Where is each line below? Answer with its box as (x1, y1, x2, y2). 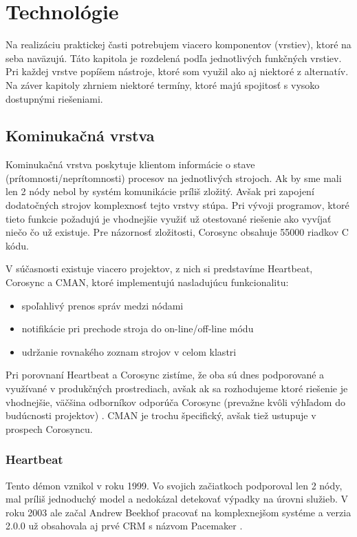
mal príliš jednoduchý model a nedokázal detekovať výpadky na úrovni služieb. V (6, 492, 349, 506)
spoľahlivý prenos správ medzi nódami (21, 298, 184, 312)
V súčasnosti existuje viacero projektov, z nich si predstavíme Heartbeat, (6, 261, 313, 276)
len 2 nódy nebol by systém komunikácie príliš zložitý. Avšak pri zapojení (6, 184, 314, 199)
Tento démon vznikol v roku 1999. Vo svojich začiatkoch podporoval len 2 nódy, (6, 478, 343, 492)
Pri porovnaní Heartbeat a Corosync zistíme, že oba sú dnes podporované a (6, 367, 325, 382)
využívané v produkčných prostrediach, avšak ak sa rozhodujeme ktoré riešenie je (6, 381, 348, 396)
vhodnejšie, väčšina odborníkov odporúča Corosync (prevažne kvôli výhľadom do (6, 394, 345, 409)
